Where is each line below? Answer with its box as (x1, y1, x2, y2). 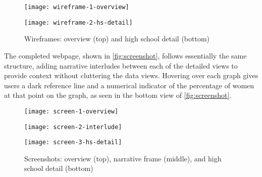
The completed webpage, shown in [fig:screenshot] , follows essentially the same (4, 50, 247, 61)
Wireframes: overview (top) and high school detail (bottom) (24, 33, 210, 44)
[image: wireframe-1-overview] (24, 4, 129, 11)
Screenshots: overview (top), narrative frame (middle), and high (24, 153, 222, 163)
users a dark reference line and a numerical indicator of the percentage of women (4, 80, 254, 90)
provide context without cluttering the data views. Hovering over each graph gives (4, 70, 258, 81)
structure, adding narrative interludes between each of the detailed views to (4, 60, 238, 71)
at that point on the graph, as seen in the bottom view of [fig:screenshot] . (4, 90, 232, 100)
